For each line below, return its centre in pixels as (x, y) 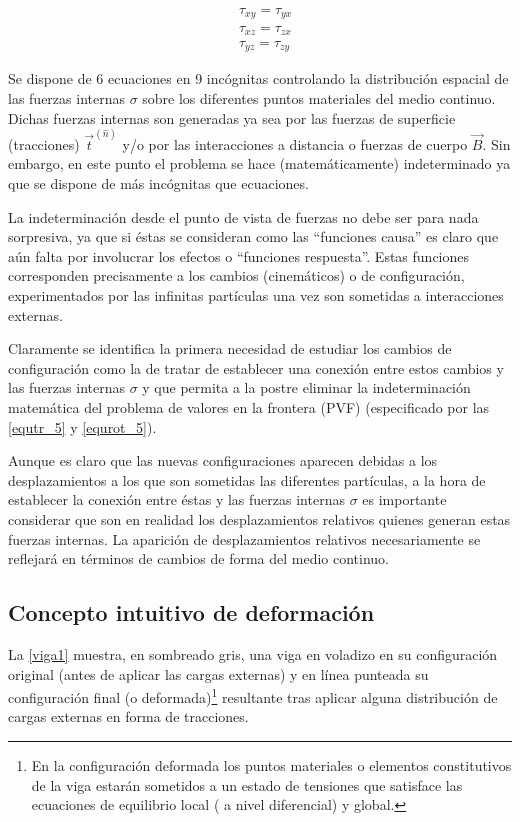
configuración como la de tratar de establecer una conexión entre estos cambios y (256, 367)
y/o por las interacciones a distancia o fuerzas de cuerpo (295, 143)
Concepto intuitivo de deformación (191, 612)
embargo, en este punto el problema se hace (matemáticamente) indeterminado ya (259, 163)
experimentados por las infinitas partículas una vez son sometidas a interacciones (256, 295)
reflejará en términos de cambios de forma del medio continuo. (199, 558)
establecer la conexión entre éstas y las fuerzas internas (176, 499)
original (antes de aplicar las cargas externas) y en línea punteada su (218, 673)
